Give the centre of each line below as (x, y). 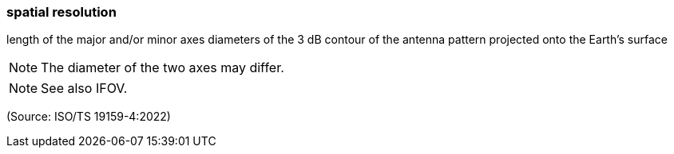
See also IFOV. (84, 89)
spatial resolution (61, 12)
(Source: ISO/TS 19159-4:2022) (89, 117)
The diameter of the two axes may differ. (163, 68)
